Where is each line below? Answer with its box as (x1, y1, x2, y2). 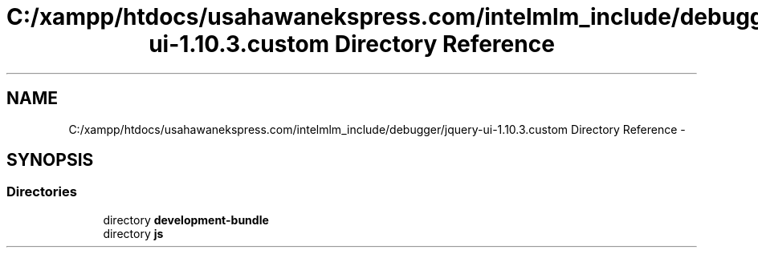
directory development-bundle (103, 212, 269, 227)
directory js (103, 226, 164, 240)
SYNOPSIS (6, 150, 94, 171)
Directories (6, 183, 77, 200)
